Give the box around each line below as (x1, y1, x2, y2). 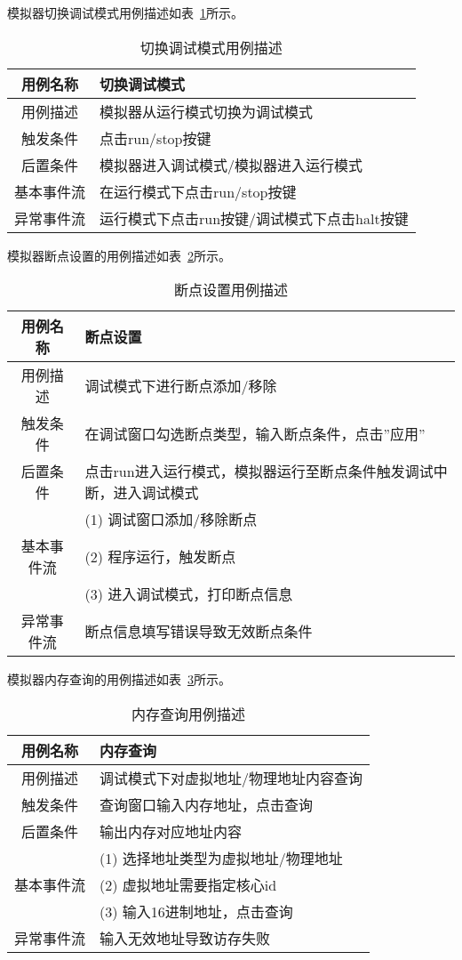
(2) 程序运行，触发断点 (84, 546, 236, 568)
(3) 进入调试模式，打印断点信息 (84, 584, 293, 605)
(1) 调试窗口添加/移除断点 (84, 509, 258, 530)
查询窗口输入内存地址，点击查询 (100, 794, 314, 815)
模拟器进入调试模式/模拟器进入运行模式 (100, 154, 363, 175)
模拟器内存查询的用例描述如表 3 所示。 (7, 670, 231, 689)
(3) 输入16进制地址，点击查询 (100, 900, 293, 922)
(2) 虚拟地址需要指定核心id (100, 874, 277, 895)
